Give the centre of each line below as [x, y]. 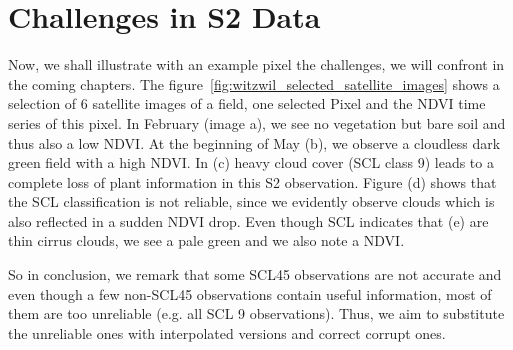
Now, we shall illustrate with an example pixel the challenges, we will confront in [256, 64]
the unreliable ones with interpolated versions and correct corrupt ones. [227, 332]
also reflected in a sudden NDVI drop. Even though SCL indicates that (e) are [248, 220]
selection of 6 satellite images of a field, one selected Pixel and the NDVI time [247, 103]
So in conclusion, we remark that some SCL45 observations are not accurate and [255, 274]
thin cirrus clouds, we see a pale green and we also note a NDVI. [206, 240]
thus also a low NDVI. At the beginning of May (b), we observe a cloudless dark [254, 142]
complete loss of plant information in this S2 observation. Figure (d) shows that [252, 181]
